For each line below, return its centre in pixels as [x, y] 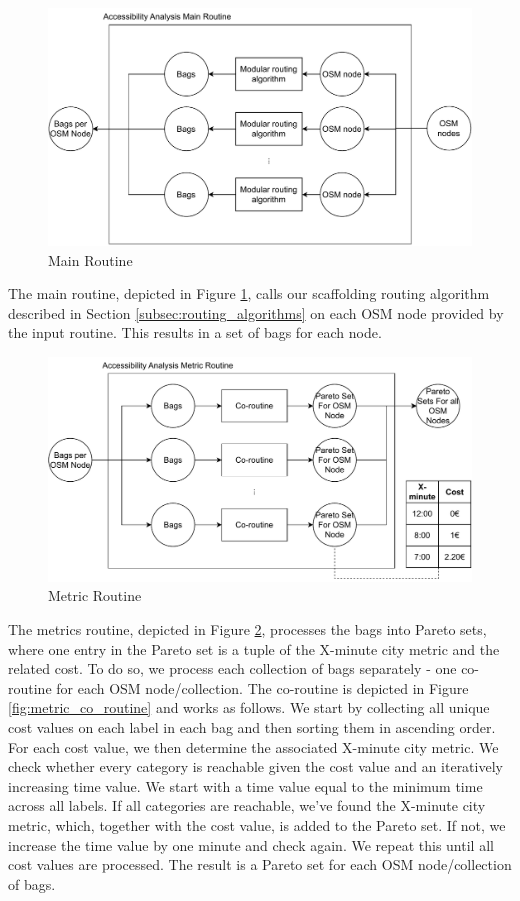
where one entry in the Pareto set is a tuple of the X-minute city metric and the [254, 648]
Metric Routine [95, 595]
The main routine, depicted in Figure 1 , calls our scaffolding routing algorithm [249, 293]
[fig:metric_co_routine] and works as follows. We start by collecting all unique [249, 707]
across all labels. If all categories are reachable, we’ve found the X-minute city [247, 805]
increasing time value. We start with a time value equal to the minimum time [245, 785]
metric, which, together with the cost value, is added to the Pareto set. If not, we [257, 825]
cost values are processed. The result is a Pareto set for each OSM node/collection [260, 864]
